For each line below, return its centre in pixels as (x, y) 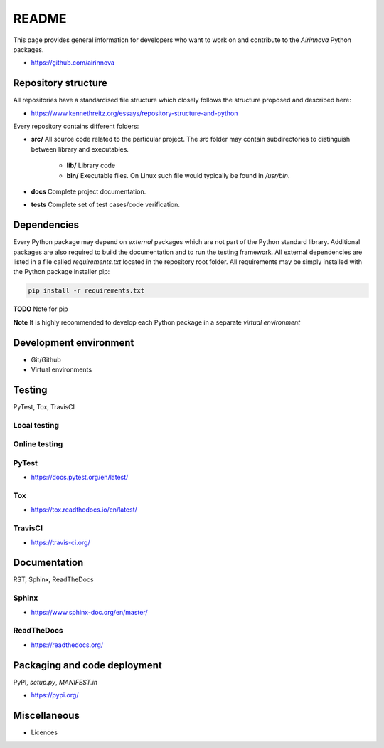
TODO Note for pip (41, 309)
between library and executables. (80, 149)
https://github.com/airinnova (73, 63)
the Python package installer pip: (62, 272)
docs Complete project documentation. (89, 191)
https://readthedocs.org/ (67, 645)
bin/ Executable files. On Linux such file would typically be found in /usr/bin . (178, 175)
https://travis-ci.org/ (60, 542)
